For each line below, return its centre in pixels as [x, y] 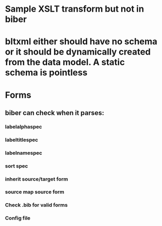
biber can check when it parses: [55, 113]
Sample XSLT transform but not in [75, 9]
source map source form [35, 192]
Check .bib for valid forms [36, 205]
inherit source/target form [36, 179]
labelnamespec [24, 153]
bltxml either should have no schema [81, 42]
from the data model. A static [65, 62]
